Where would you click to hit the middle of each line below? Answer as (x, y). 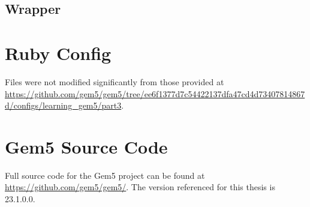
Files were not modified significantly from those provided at (115, 81)
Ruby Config (58, 52)
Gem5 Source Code (86, 146)
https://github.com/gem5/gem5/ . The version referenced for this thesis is (140, 187)
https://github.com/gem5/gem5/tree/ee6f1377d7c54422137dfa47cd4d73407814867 (155, 93)
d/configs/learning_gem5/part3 (63, 105)
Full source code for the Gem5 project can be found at (105, 175)
